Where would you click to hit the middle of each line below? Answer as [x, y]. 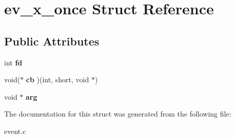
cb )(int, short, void [57, 79]
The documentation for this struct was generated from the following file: [118, 114]
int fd [13, 62]
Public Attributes [52, 41]
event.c [15, 131]
